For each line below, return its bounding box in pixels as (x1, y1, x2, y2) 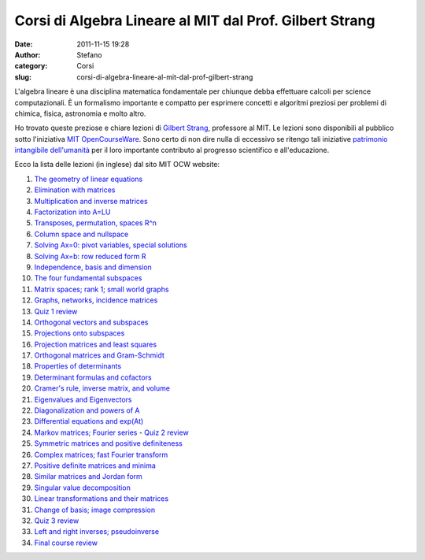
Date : (14, 39, 33, 49)
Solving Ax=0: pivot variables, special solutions (34, 240, 188, 250)
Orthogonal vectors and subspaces (34, 317, 149, 327)
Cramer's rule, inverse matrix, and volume (34, 384, 171, 393)
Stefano (76, 50, 102, 59)
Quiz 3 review (34, 516, 79, 525)
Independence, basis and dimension (34, 262, 153, 272)
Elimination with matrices (34, 185, 116, 195)
